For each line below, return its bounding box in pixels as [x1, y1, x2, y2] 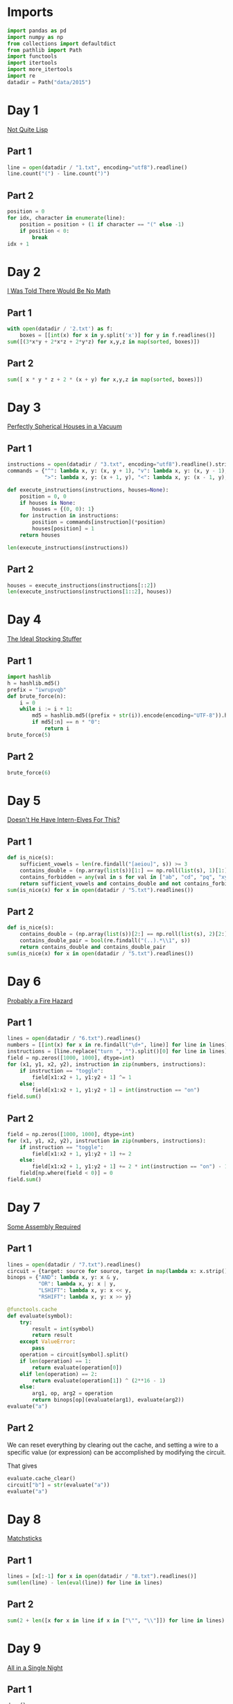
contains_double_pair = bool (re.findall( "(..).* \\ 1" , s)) [19, 937, 191, 944]
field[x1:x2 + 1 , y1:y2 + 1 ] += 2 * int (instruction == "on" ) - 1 [32, 1163, 228, 1170]
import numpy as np [7, 33, 64, 40]
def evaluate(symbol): [7, 1312, 73, 1320]
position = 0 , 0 [19, 493, 67, 500]
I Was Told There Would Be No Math [7, 286, 111, 295]
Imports [7, 4, 53, 20]
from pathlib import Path [7, 47, 82, 54]
